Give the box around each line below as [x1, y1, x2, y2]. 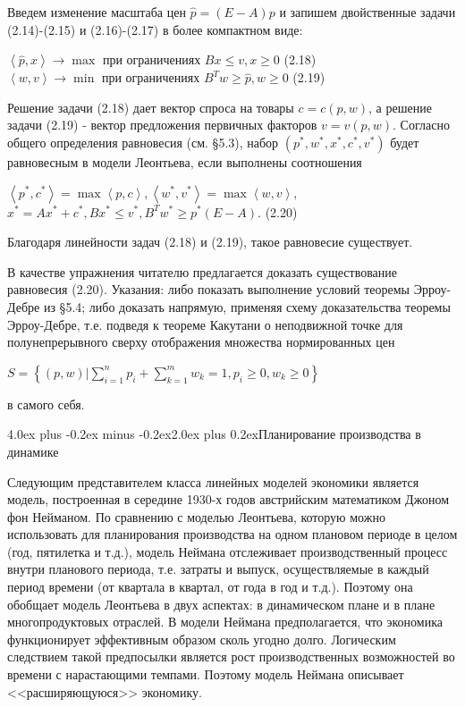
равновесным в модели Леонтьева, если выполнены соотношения [7, 152, 362, 171]
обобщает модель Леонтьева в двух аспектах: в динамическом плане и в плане [7, 594, 435, 613]
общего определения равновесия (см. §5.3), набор [7, 132, 279, 151]
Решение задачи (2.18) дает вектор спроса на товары [7, 97, 294, 116]
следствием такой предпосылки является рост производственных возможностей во [7, 647, 455, 666]
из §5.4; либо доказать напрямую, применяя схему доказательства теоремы [43, 297, 451, 316]
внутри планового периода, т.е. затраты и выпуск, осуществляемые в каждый [7, 560, 429, 578]
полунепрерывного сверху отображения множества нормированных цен [7, 332, 395, 351]
